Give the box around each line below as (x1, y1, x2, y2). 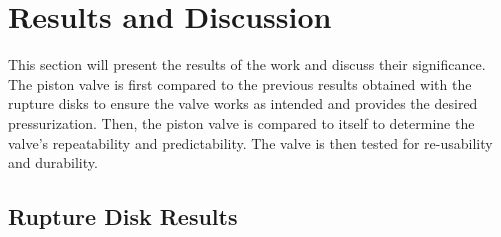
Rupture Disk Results (8, 201, 238, 232)
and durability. (8, 152, 98, 173)
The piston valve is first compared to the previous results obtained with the (8, 73, 472, 94)
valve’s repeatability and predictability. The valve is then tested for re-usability (8, 132, 493, 153)
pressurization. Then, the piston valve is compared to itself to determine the (8, 112, 475, 133)
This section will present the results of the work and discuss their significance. (8, 54, 486, 75)
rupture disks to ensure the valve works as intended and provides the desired (8, 93, 478, 114)
